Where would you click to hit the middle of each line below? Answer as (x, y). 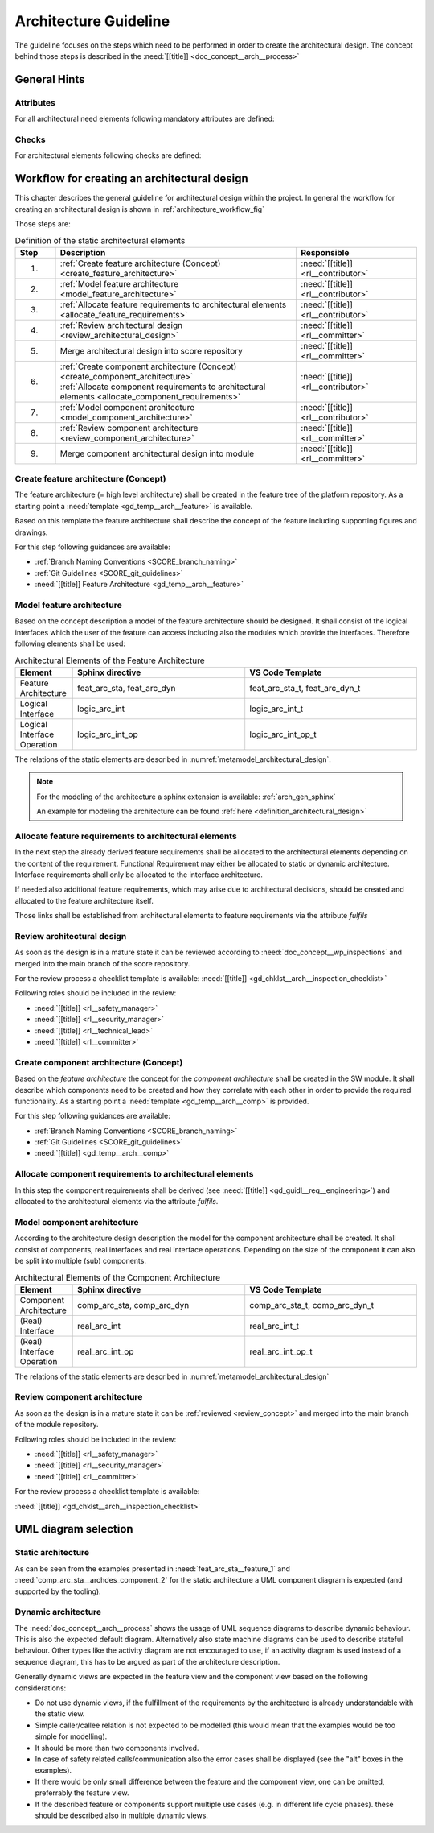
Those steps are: (43, 223)
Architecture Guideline (92, 21)
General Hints (50, 79)
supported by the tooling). (58, 1591)
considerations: (41, 1688)
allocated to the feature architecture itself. (84, 900)
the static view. (60, 1714)
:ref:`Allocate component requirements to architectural (163, 387)
